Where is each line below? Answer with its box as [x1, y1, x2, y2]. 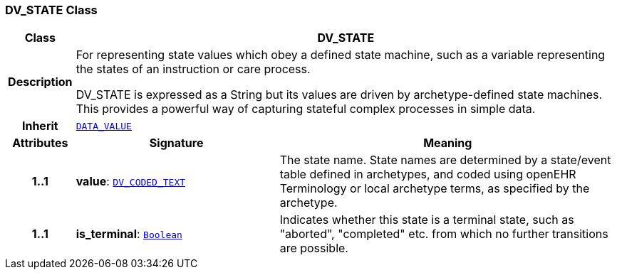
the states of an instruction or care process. [76, 62, 311, 77]
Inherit [21, 119, 58, 134]
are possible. [279, 241, 348, 256]
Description [8, 75, 73, 90]
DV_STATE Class [5, 3, 98, 17]
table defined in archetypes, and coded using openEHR [279, 167, 576, 182]
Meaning [423, 136, 472, 151]
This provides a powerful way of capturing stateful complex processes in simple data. [76, 102, 536, 117]
